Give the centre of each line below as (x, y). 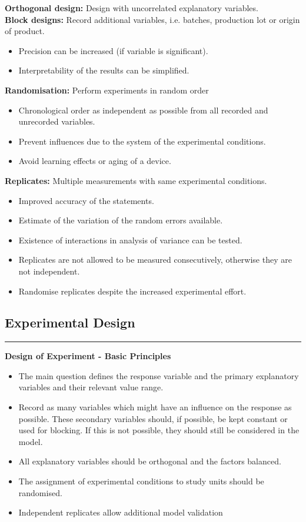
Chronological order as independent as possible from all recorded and (143, 110)
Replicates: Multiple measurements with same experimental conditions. (136, 180)
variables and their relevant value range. (91, 387)
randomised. (40, 492)
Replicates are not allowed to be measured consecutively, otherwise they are (155, 260)
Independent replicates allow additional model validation (121, 512)
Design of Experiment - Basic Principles (88, 356)
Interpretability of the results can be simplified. (104, 70)
